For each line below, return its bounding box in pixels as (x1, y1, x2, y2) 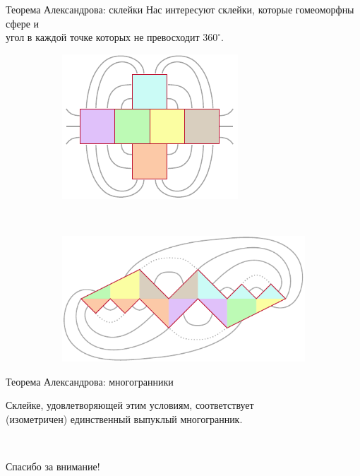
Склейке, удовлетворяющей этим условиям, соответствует (6, 398, 254, 412)
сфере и (6, 16, 40, 30)
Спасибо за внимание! (6, 458, 100, 473)
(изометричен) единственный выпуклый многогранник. (6, 411, 243, 426)
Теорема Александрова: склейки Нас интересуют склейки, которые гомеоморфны (6, 2, 354, 16)
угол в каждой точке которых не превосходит (6, 30, 200, 44)
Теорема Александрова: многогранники (6, 374, 174, 388)
